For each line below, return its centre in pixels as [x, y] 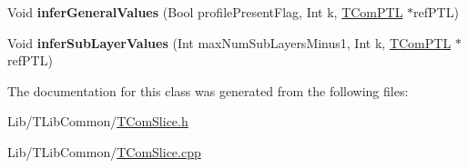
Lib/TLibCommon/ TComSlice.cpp [104, 151]
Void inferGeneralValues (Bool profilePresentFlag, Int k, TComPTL [205, 12]
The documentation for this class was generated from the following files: [208, 90]
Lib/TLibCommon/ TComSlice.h [98, 121]
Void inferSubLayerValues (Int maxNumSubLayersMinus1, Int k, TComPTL [229, 42]
